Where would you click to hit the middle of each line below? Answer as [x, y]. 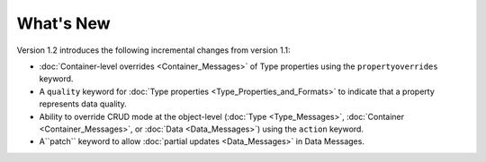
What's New [64, 23]
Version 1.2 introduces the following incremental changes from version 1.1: [154, 50]
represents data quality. [83, 104]
